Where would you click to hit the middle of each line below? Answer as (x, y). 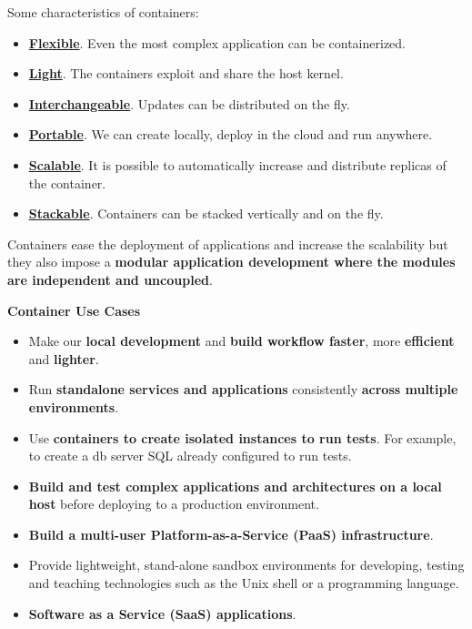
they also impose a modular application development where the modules (231, 262)
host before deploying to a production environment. (174, 504)
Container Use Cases (74, 310)
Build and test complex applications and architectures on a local (235, 486)
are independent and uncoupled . (110, 279)
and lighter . (64, 358)
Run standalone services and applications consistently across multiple (243, 389)
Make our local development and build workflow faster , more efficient (241, 341)
